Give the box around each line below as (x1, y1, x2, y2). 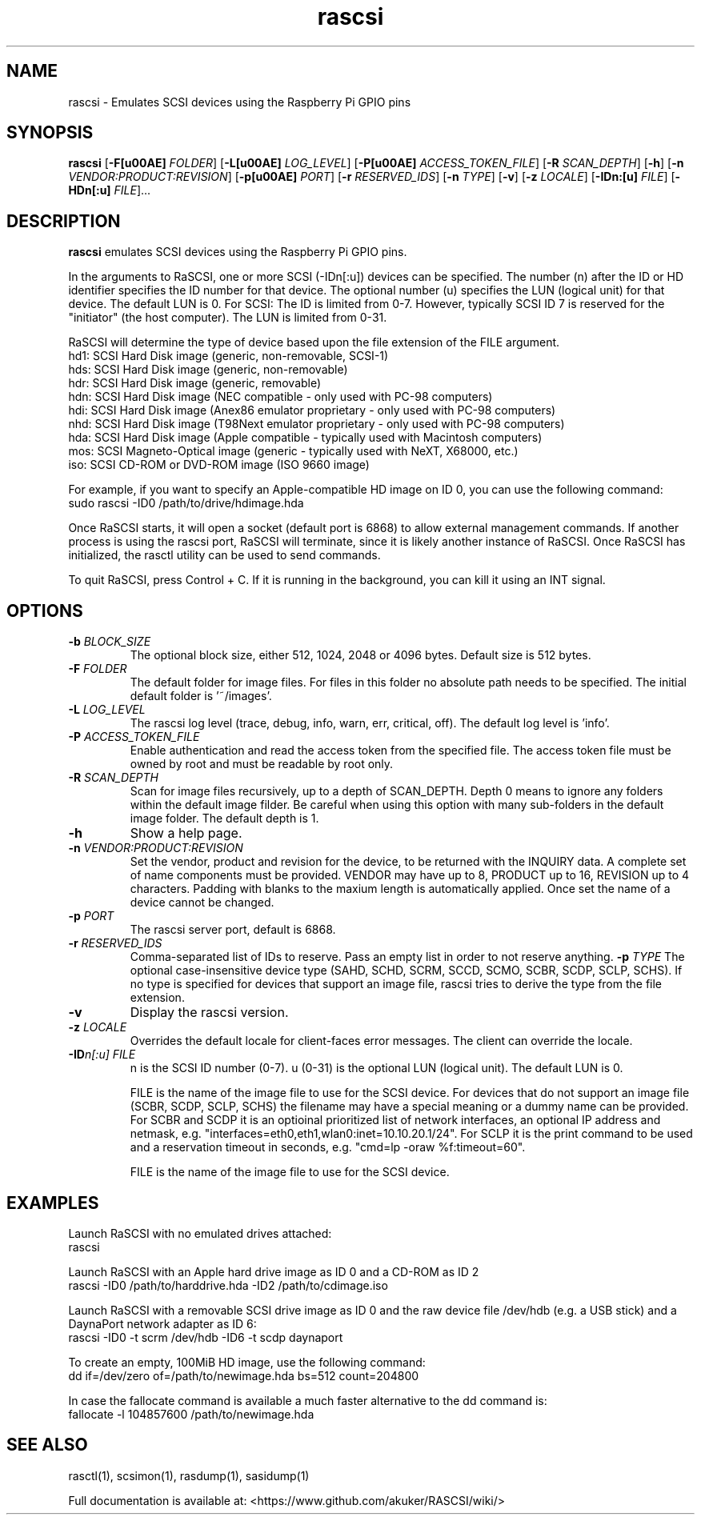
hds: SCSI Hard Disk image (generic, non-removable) (68, 362, 348, 377)
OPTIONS (6, 600, 83, 621)
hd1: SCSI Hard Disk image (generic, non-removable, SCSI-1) (68, 349, 389, 363)
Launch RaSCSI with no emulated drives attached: (68, 1226, 332, 1240)
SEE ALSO (6, 1435, 88, 1455)
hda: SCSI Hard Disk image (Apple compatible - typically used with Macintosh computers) (68, 430, 543, 445)
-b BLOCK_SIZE (68, 634, 151, 649)
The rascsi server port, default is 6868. (130, 923, 336, 937)
